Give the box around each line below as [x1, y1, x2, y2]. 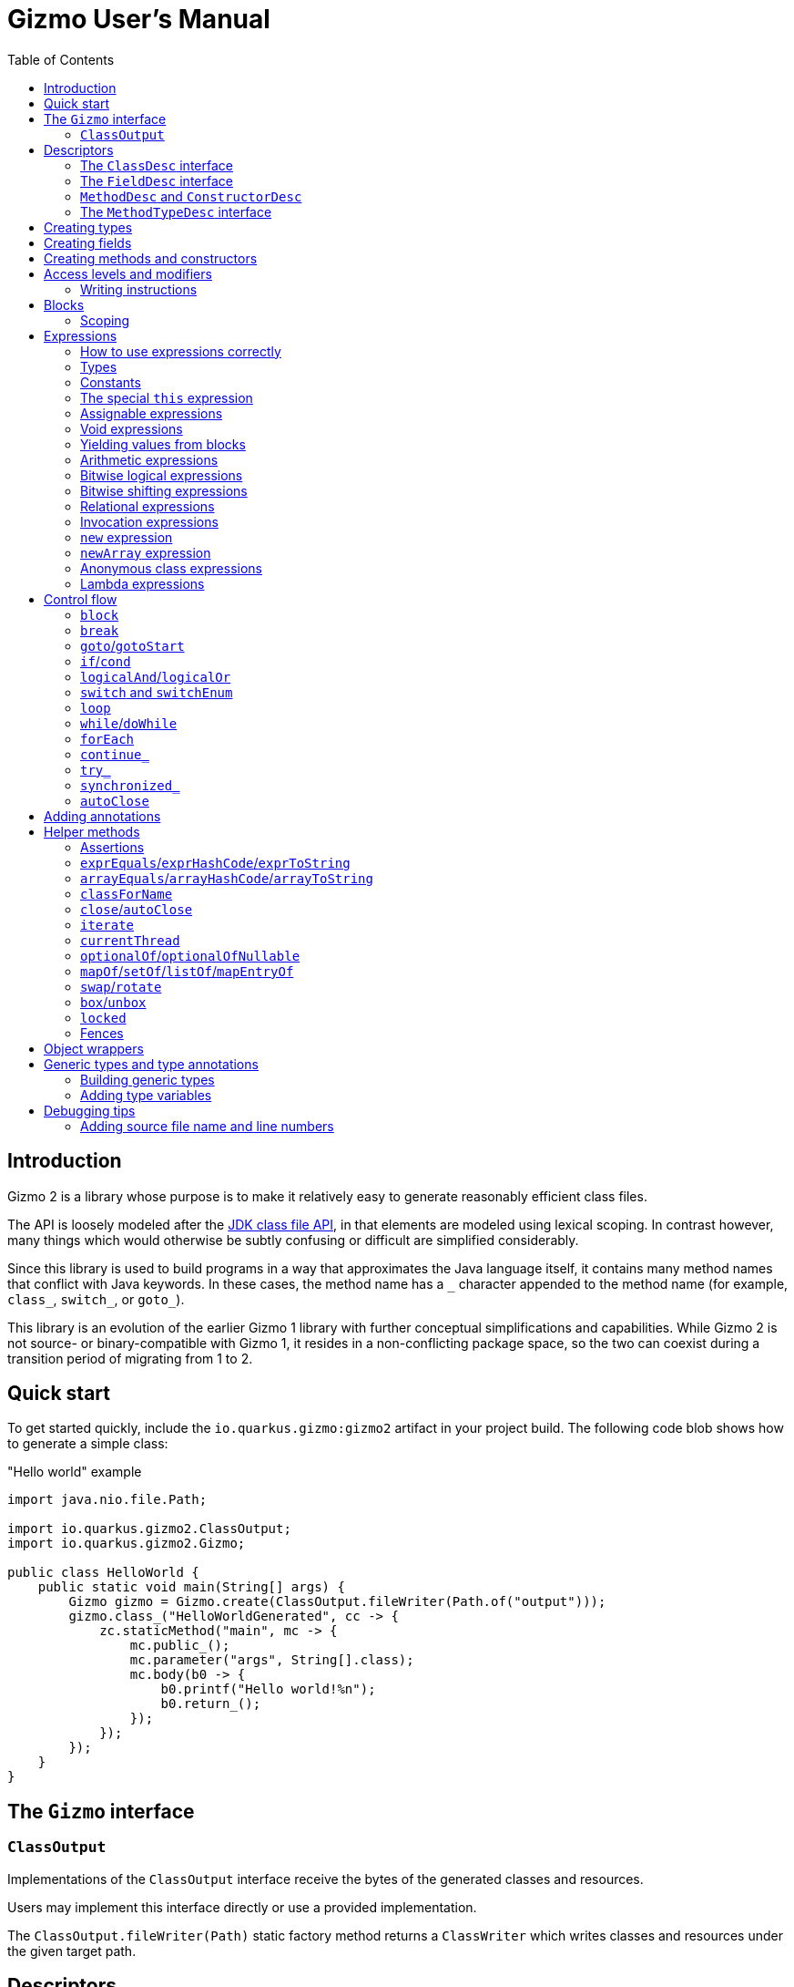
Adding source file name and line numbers [80, 1117, 334, 1134]
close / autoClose [80, 901, 193, 917]
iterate [80, 917, 135, 932]
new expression [80, 529, 173, 545]
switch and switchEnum [80, 684, 233, 700]
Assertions [80, 839, 145, 855]
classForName [80, 886, 173, 901]
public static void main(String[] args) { [37, 1580, 345, 1595]
